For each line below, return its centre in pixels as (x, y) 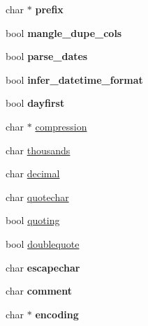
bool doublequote (43, 243)
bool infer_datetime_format (74, 79)
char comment (39, 291)
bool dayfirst (35, 103)
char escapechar (43, 267)
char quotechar (37, 197)
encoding (57, 314)
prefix (49, 9)
